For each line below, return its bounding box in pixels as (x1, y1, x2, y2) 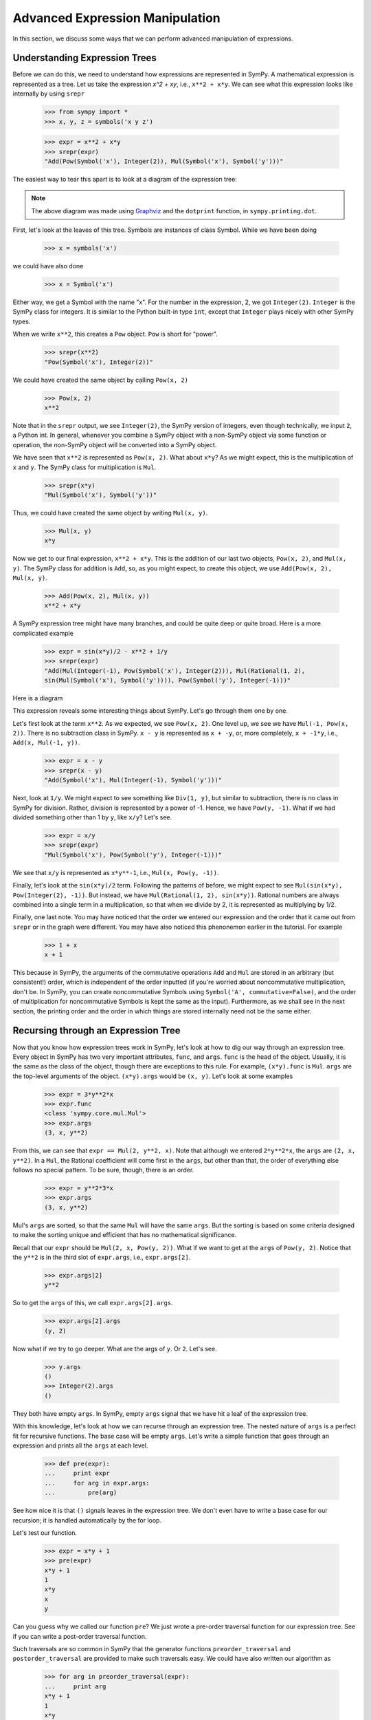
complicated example (12, 629, 74, 637)
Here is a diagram (12, 694, 63, 702)
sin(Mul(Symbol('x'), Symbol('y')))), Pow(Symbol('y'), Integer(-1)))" (44, 676, 291, 684)
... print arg (44, 1682, 106, 1690)
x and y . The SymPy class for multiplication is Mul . (12, 463, 157, 471)
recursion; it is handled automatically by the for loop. (12, 1516, 161, 1524)
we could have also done (12, 262, 84, 270)
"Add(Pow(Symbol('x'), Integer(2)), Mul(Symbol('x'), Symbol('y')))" (44, 157, 284, 165)
